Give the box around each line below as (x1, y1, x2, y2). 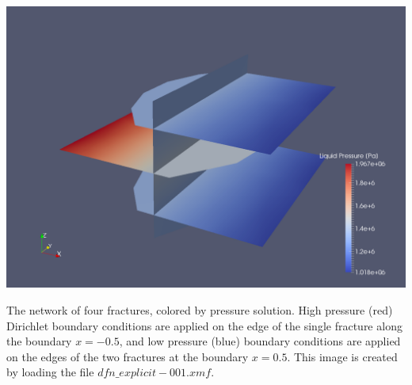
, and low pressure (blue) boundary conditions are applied (119, 333, 401, 349)
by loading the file (6, 364, 94, 380)
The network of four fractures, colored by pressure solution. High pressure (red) (6, 301, 393, 318)
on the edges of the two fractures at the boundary (6, 348, 249, 364)
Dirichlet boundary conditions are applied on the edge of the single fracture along (6, 317, 402, 334)
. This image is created (287, 348, 398, 364)
